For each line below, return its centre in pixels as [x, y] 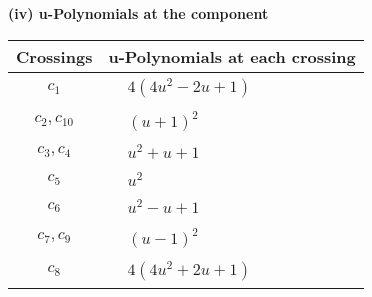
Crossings [54, 56]
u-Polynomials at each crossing [232, 56]
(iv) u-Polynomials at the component [138, 13]
